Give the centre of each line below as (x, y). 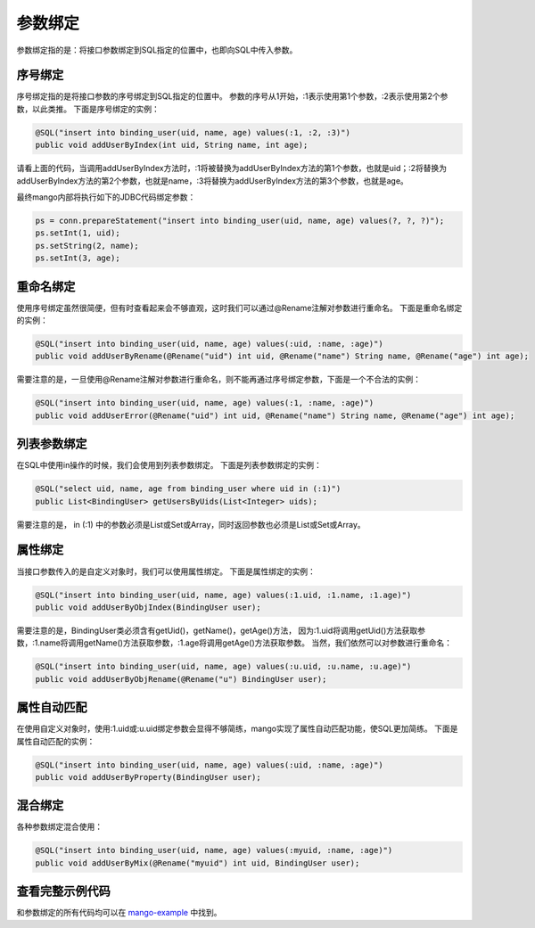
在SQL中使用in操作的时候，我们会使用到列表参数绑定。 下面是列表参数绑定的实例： (169, 465)
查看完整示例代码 (63, 891)
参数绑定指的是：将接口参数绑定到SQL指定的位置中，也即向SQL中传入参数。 (157, 50)
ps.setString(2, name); (87, 246)
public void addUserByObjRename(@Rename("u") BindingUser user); (181, 679)
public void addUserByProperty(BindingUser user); (148, 777)
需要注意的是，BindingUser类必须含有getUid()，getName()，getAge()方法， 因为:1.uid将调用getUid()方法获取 (217, 630)
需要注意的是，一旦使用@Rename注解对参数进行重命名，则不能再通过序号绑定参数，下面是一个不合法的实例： (219, 380)
